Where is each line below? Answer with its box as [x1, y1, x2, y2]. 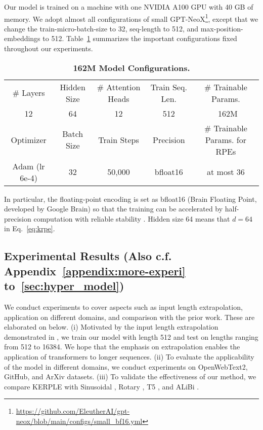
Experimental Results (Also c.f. [4, 248, 172, 264]
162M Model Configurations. [73, 61, 190, 74]
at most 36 [207, 166, 245, 178]
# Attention [97, 81, 141, 93]
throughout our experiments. [4, 43, 93, 54]
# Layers [12, 87, 45, 99]
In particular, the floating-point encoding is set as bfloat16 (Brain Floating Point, [4, 193, 257, 204]
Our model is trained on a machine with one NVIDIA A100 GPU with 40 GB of [4, 2, 253, 12]
